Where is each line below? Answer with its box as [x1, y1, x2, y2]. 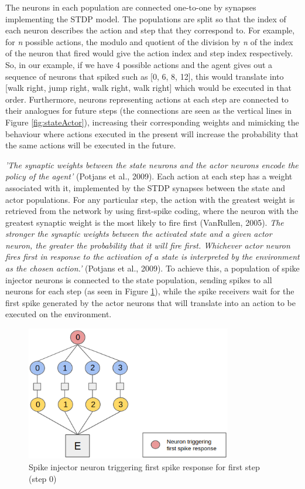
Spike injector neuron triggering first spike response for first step [29, 461, 260, 473]
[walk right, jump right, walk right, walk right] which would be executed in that [5, 81, 292, 94]
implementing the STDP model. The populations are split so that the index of [5, 12, 286, 25]
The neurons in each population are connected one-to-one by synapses [5, 1, 256, 13]
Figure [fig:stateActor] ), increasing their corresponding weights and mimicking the [5, 116, 299, 128]
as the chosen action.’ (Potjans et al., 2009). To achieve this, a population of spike [5, 262, 300, 274]
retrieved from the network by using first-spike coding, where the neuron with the [5, 205, 299, 217]
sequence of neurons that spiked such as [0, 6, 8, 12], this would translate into [5, 70, 284, 82]
